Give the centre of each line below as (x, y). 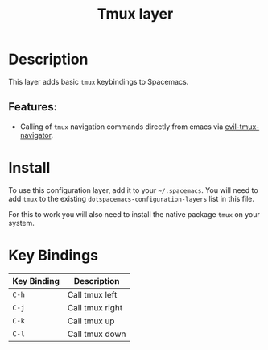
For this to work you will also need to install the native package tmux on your (134, 214)
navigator (35, 135)
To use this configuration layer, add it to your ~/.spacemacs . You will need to (134, 190)
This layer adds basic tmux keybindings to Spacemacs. (99, 81)
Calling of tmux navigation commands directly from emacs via (122, 127)
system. (21, 223)
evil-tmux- (242, 127)
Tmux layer (135, 14)
